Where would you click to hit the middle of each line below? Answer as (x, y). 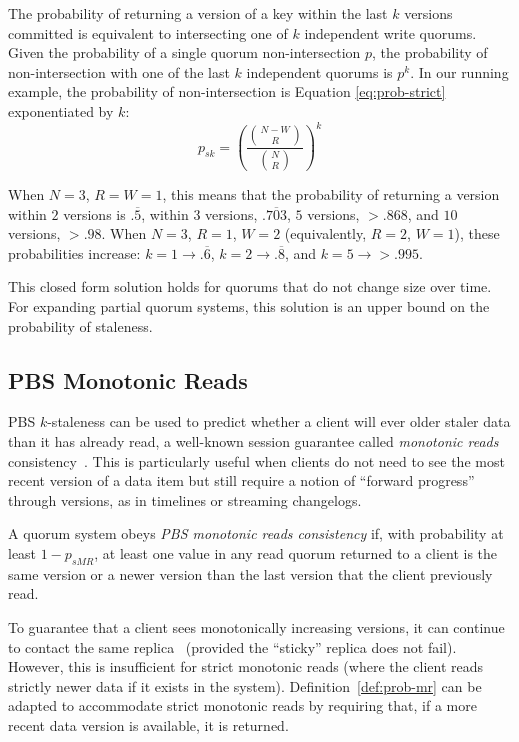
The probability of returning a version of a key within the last (198, 13)
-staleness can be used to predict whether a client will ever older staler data (279, 421)
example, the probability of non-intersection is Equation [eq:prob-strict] (227, 91)
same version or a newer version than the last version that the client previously (250, 573)
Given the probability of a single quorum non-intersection (184, 52)
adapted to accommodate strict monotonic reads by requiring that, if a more (242, 705)
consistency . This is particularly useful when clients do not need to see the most (256, 460)
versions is (94, 213)
